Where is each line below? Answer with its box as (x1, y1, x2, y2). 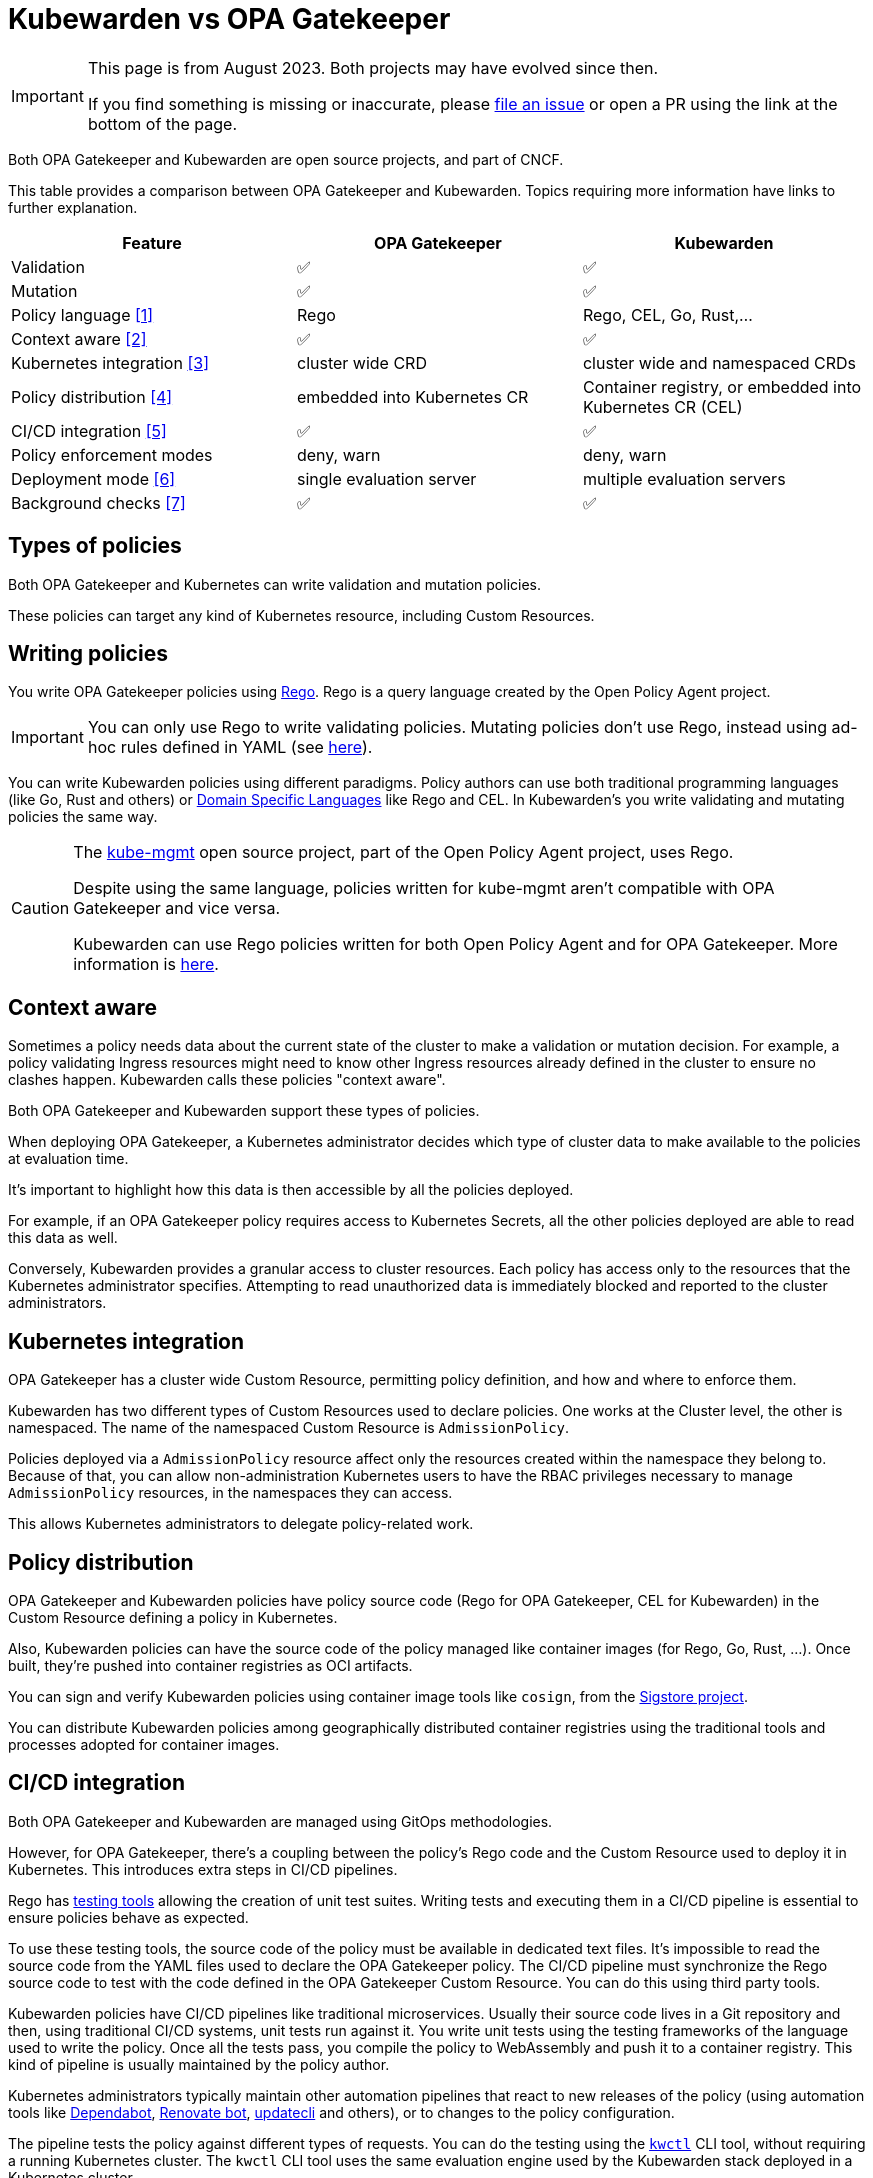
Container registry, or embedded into (582, 376, 862, 397)
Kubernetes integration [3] (11, 352, 209, 373)
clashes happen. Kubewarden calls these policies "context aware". (8, 1071, 446, 1089)
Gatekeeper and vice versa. (73, 898, 280, 919)
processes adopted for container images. (8, 1735, 280, 1753)
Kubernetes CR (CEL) (582, 396, 743, 417)
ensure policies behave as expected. (8, 1908, 249, 1926)
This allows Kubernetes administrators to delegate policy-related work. (8, 1515, 474, 1533)
